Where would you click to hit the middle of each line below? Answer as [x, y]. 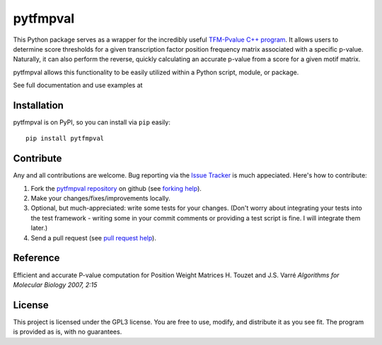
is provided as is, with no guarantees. [68, 332]
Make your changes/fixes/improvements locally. [101, 199]
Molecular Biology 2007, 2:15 [55, 285]
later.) [39, 228]
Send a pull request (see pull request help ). [94, 238]
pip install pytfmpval [65, 139]
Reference [36, 258]
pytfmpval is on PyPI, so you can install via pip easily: [92, 122]
